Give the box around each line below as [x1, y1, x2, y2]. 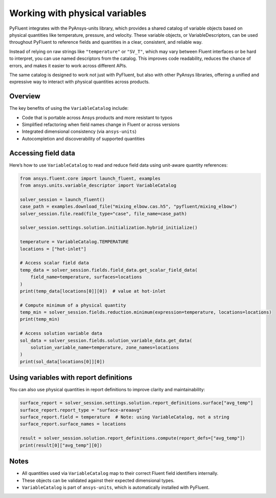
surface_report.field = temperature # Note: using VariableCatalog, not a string [20, 414, 230, 420]
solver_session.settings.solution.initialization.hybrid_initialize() [20, 225, 198, 231]
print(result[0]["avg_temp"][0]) [20, 442, 103, 448]
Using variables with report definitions [9, 373, 133, 382]
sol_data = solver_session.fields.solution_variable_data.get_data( [20, 337, 193, 343]
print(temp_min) [20, 316, 60, 322]
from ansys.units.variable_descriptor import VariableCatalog [20, 183, 176, 188]
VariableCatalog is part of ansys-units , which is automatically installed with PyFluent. [22, 484, 210, 490]
